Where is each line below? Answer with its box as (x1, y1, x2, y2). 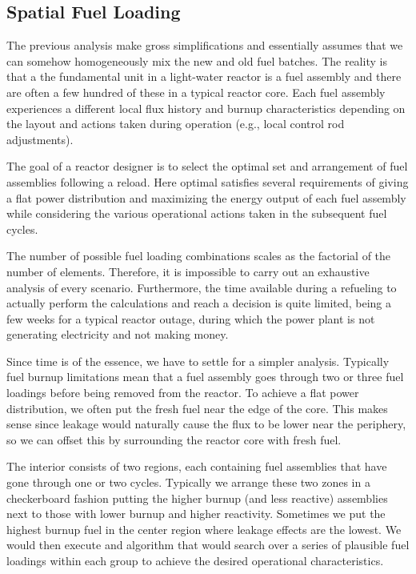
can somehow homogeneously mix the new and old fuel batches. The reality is (6, 52, 387, 69)
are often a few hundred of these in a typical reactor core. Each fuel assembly (6, 83, 386, 100)
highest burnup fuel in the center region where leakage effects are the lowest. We (6, 520, 402, 537)
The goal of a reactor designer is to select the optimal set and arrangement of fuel (6, 158, 408, 175)
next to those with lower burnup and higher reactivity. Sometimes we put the (6, 505, 386, 522)
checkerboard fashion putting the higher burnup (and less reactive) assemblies (6, 489, 388, 506)
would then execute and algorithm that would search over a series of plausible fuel (6, 536, 410, 553)
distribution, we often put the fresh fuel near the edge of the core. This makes (6, 399, 388, 416)
